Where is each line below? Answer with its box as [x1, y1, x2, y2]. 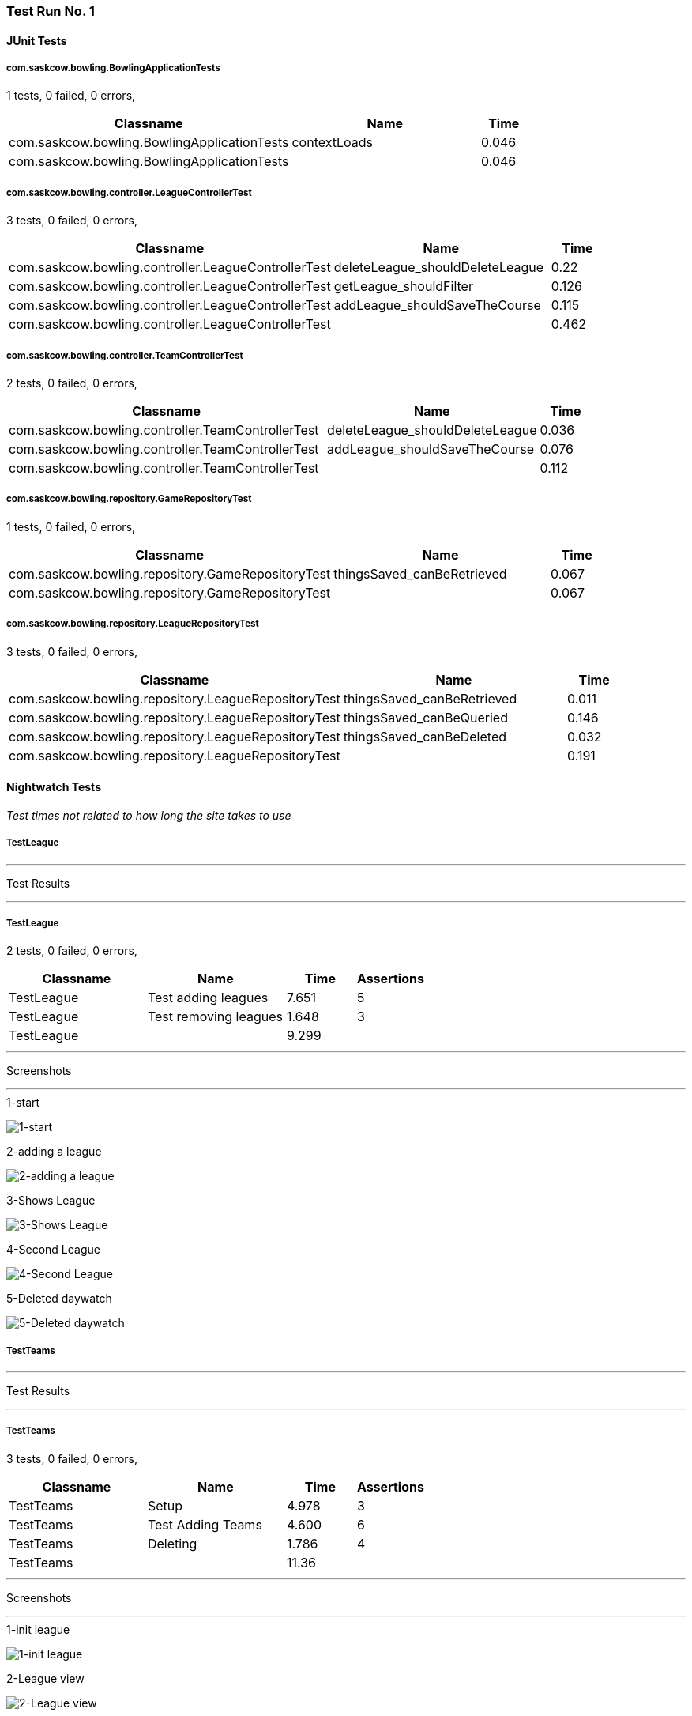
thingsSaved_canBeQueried [343, 709, 508, 726]
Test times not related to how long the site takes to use [6, 808, 291, 822]
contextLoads [291, 134, 373, 151]
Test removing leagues [147, 1009, 283, 1025]
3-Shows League [6, 1194, 96, 1208]
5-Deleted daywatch [6, 1292, 112, 1306]
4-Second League [6, 1243, 100, 1257]
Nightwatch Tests [6, 780, 101, 794]
